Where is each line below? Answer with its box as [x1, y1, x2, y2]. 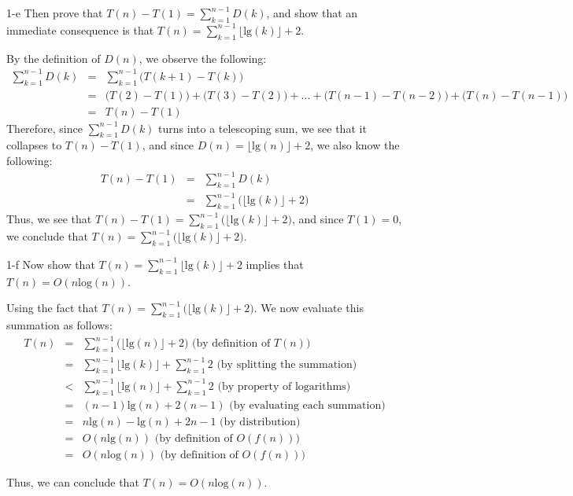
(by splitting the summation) [216, 359, 357, 371]
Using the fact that [6, 299, 98, 316]
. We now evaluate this [253, 299, 364, 316]
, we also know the [310, 137, 400, 153]
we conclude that [6, 228, 88, 244]
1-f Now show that [6, 255, 95, 272]
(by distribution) [220, 416, 301, 428]
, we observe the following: [139, 50, 267, 66]
